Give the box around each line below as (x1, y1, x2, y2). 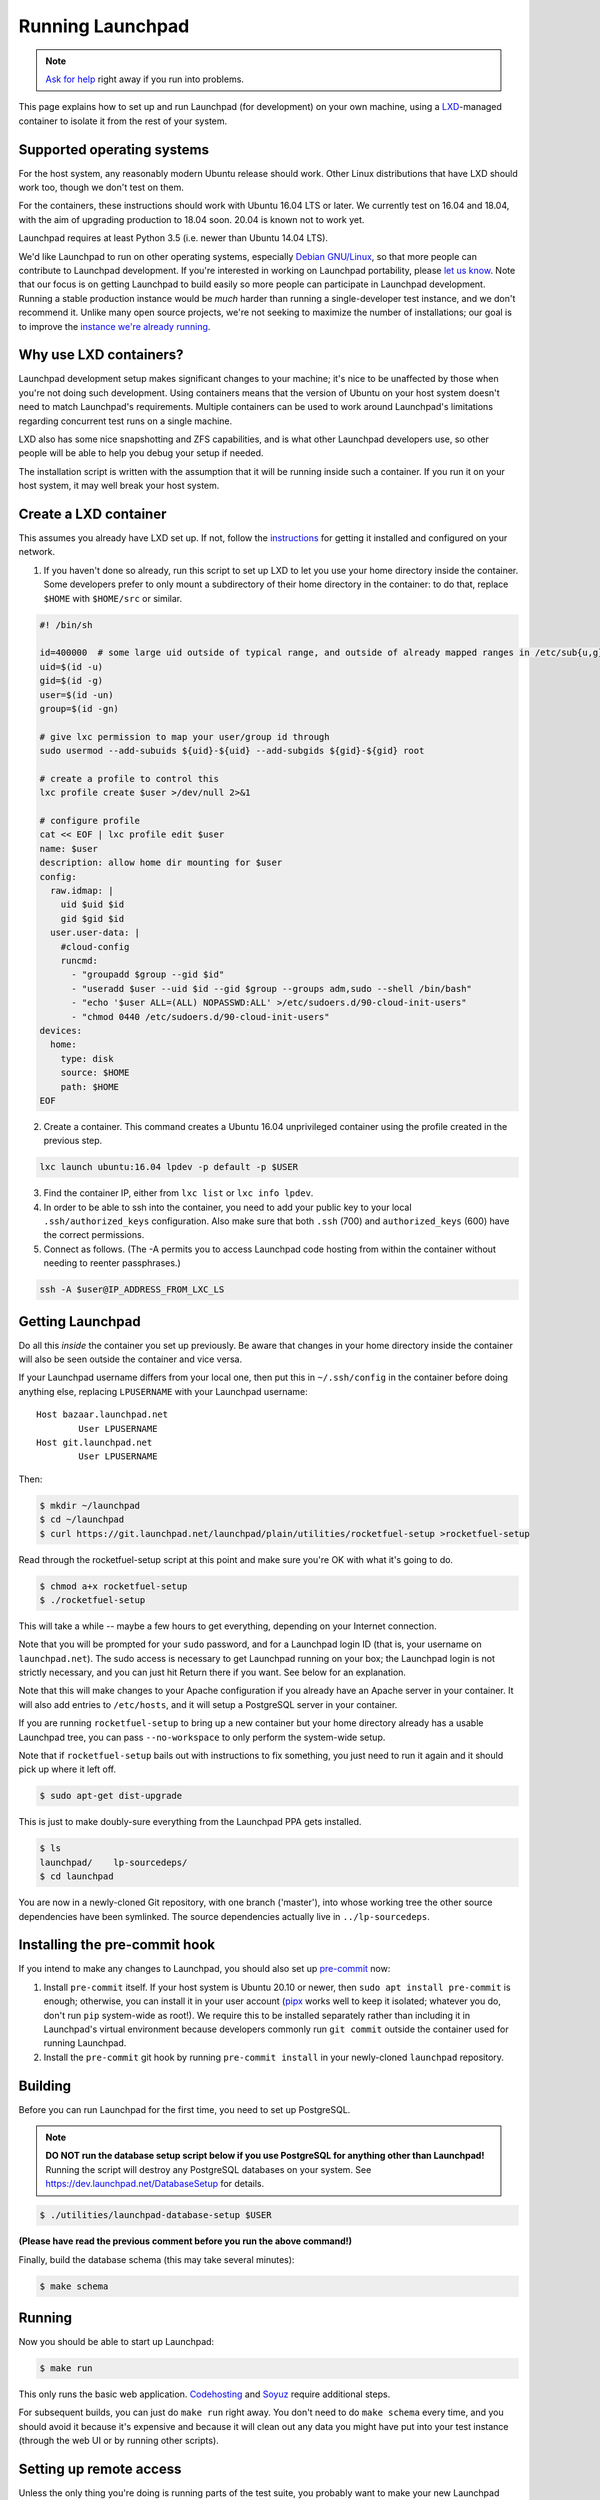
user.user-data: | (50, 927, 140, 939)
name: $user (39, 843, 99, 854)
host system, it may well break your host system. (18, 480, 220, 492)
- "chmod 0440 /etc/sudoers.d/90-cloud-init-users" (71, 1011, 330, 1022)
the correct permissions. (43, 1229, 145, 1241)
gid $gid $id (60, 913, 125, 924)
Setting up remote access (18, 2461, 182, 2478)
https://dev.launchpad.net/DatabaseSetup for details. (45, 2178, 265, 2190)
